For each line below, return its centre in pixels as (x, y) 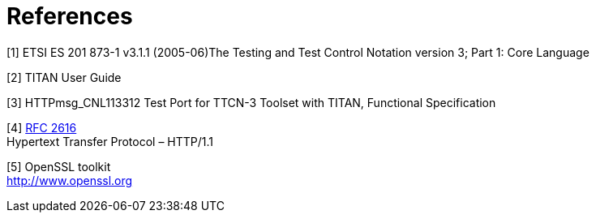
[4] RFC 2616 (42, 127)
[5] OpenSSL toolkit (59, 166)
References (70, 16)
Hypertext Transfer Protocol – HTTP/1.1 (110, 141)
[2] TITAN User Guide (64, 77)
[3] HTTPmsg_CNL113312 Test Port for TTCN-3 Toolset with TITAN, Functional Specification (251, 102)
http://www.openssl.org (70, 180)
